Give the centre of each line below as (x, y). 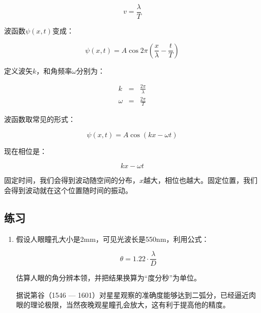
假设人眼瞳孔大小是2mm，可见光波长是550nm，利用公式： (112, 239)
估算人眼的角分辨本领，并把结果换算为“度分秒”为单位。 (109, 278)
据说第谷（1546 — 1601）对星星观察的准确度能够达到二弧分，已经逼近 (133, 294)
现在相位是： (25, 151)
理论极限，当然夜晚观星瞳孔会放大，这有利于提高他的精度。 (130, 305)
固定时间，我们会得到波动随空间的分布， (72, 180)
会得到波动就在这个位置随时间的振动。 (68, 190)
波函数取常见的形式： (40, 119)
